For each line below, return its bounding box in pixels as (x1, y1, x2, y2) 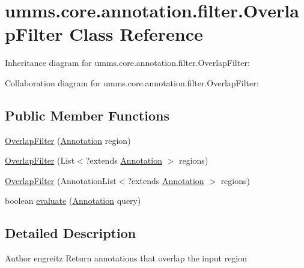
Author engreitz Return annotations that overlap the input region (5, 252, 248, 264)
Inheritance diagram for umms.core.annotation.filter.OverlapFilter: (5, 56, 250, 69)
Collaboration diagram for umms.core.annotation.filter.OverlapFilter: (5, 76, 259, 89)
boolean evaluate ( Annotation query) (5, 194, 141, 207)
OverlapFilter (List (5, 154, 75, 167)
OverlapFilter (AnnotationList (5, 174, 117, 186)
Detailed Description (5, 224, 136, 242)
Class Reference (69, 22, 203, 46)
